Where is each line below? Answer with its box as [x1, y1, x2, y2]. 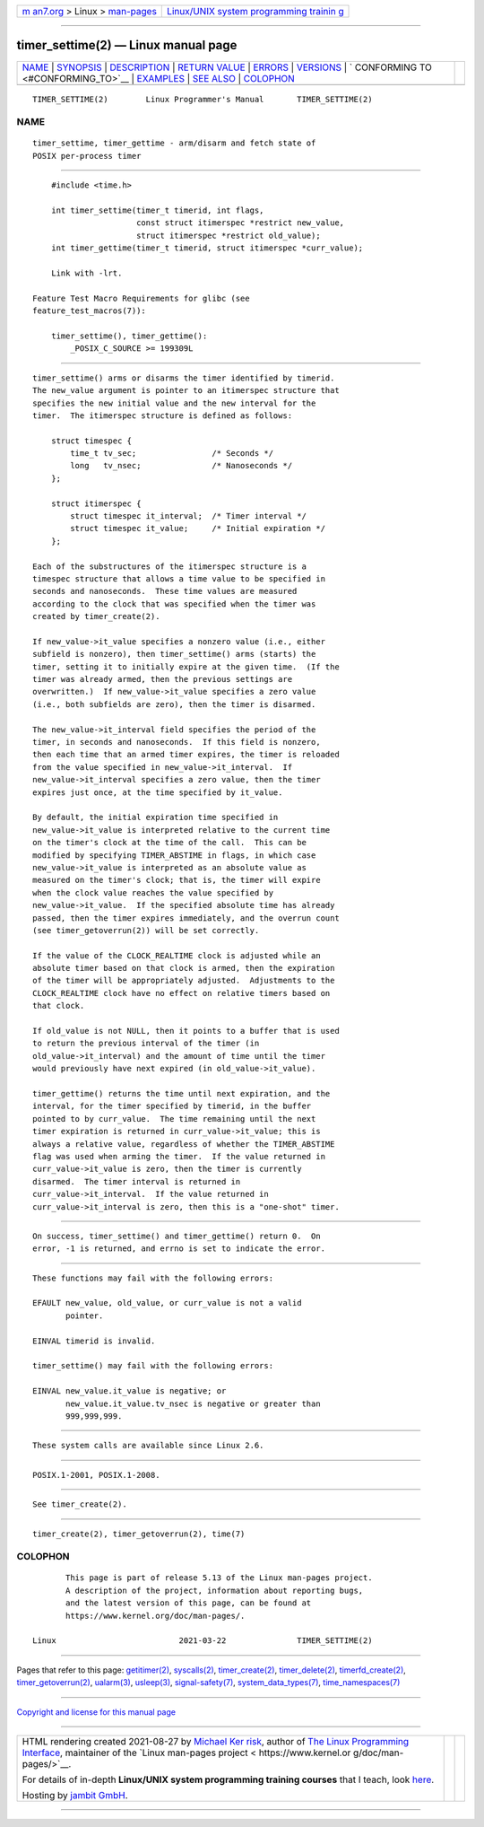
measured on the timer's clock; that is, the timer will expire [32, 875, 322, 886]
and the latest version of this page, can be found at [65, 1598, 312, 1608]
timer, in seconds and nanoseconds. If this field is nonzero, [32, 737, 322, 747]
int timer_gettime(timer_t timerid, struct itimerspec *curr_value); [50, 243, 364, 253]
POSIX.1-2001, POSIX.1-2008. [32, 1470, 160, 1480]
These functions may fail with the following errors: [32, 1272, 273, 1283]
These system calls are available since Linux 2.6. [32, 1440, 264, 1451]
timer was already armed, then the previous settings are [32, 674, 293, 685]
